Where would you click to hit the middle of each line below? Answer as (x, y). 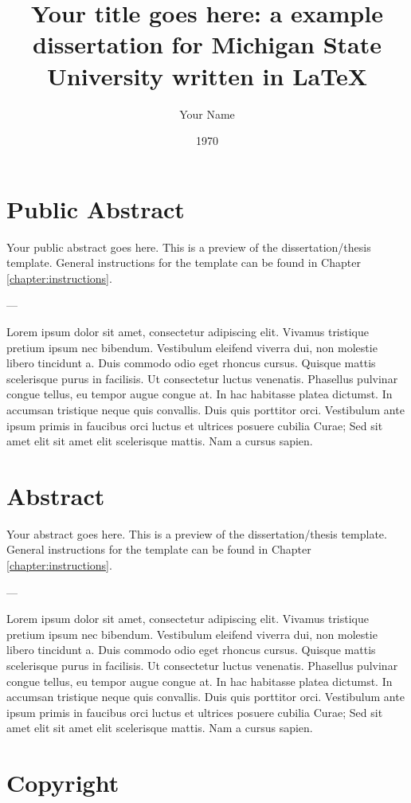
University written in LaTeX (207, 75)
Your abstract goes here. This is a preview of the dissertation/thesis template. (197, 533)
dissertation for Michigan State (207, 44)
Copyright (63, 783)
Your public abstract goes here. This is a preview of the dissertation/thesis (189, 247)
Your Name (207, 114)
